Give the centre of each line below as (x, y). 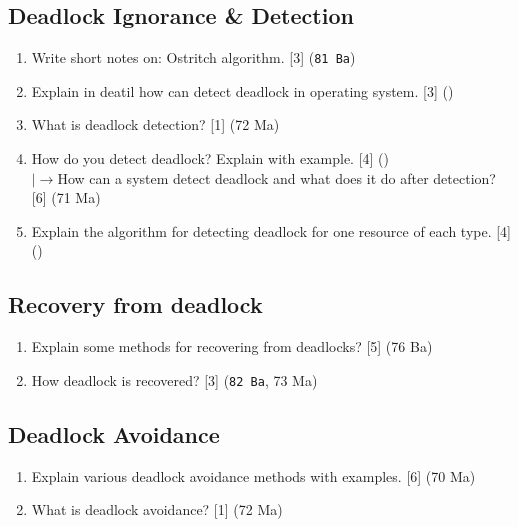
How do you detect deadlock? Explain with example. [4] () (210, 158)
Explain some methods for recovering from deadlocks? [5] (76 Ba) (232, 346)
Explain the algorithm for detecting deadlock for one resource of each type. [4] (271, 230)
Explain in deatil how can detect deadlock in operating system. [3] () (242, 90)
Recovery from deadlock (135, 304)
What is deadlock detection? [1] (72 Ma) (155, 124)
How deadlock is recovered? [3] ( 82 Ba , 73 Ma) (174, 379)
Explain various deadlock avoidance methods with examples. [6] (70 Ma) (253, 475)
